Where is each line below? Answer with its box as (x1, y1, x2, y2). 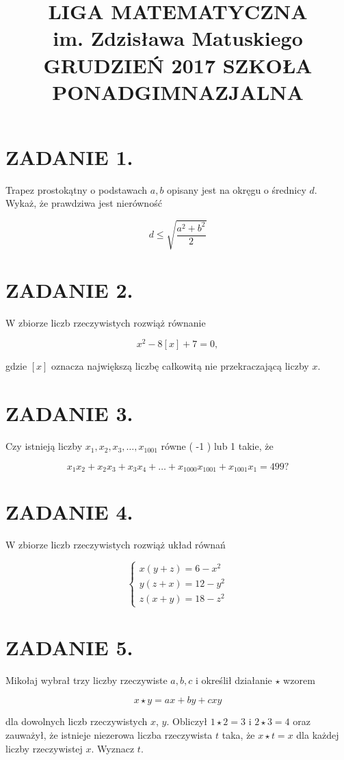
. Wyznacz (91, 741, 135, 755)
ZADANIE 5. (5, 633, 133, 661)
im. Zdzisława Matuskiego (53, 24, 303, 52)
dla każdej (296, 728, 339, 742)
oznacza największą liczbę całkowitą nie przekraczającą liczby (51, 359, 309, 373)
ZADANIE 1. (5, 142, 133, 170)
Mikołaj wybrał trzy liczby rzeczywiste (5, 672, 168, 687)
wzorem (283, 672, 315, 687)
